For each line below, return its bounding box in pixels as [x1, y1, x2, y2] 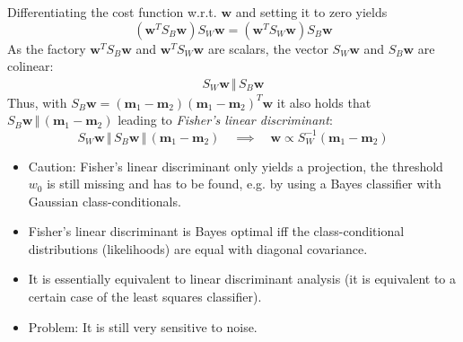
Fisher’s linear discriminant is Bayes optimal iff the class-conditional [28, 222, 405, 241]
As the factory [7, 39, 86, 57]
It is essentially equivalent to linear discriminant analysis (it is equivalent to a [28, 269, 457, 288]
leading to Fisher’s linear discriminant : [118, 110, 333, 129]
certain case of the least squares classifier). [28, 287, 262, 306]
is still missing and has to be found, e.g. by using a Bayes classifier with [47, 174, 441, 193]
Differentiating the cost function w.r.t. [7, 3, 217, 21]
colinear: [7, 57, 54, 75]
